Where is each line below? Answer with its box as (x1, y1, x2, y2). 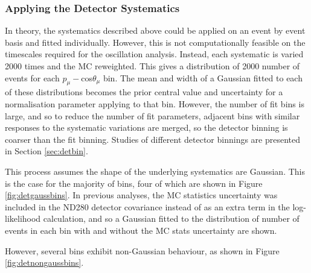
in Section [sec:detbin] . (5, 145, 88, 157)
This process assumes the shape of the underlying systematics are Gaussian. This (5, 165, 305, 177)
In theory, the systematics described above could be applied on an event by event (5, 24, 306, 37)
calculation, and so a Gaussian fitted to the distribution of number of (43, 212, 300, 225)
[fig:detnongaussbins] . (5, 256, 84, 269)
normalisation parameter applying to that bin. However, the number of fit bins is (5, 97, 304, 110)
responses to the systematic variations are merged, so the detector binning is (5, 121, 288, 134)
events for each (5, 71, 60, 84)
